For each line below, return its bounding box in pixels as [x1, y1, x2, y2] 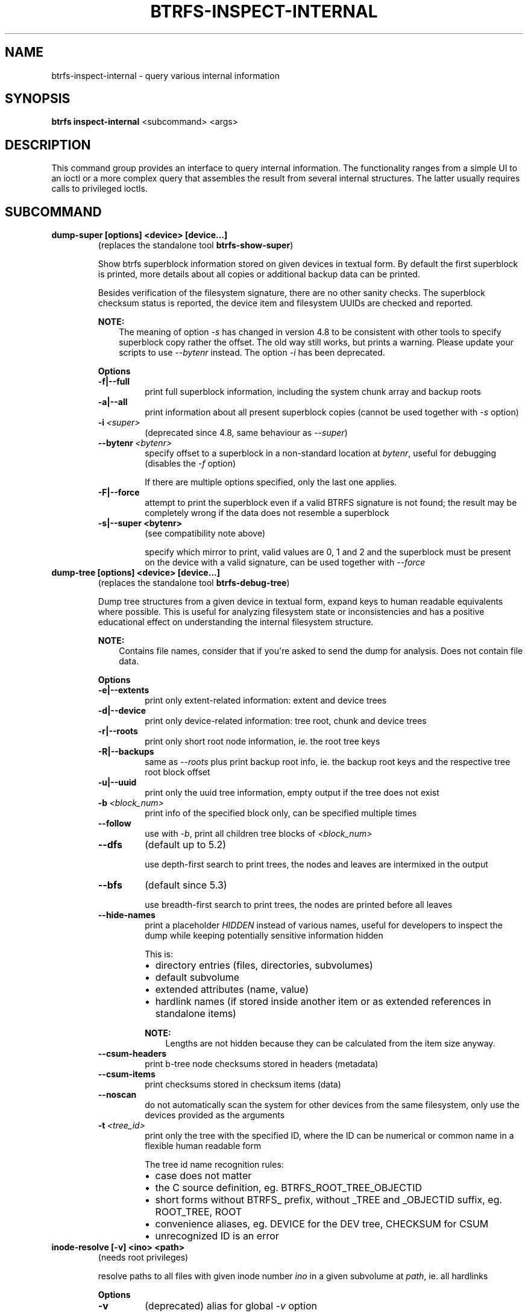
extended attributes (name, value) [155, 983, 309, 996]
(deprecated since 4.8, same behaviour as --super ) [145, 427, 348, 438]
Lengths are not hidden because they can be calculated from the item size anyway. [165, 1038, 495, 1049]
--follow [98, 818, 131, 829]
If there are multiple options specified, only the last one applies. [145, 477, 397, 488]
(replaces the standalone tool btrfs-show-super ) [98, 240, 294, 251]
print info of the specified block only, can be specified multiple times [145, 808, 417, 819]
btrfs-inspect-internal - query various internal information [51, 70, 280, 81]
